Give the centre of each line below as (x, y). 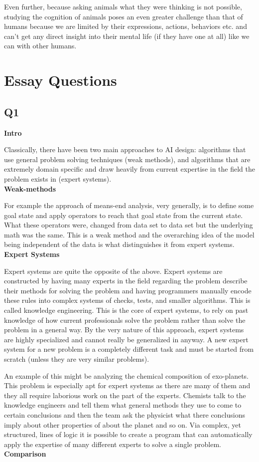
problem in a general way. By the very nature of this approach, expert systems (124, 330)
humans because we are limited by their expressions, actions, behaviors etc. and (126, 26)
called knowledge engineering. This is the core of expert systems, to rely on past (126, 310)
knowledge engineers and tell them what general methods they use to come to (123, 405)
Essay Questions (61, 80)
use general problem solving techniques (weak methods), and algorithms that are (127, 159)
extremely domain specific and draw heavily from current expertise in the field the (129, 169)
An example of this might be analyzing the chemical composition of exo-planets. (126, 375)
